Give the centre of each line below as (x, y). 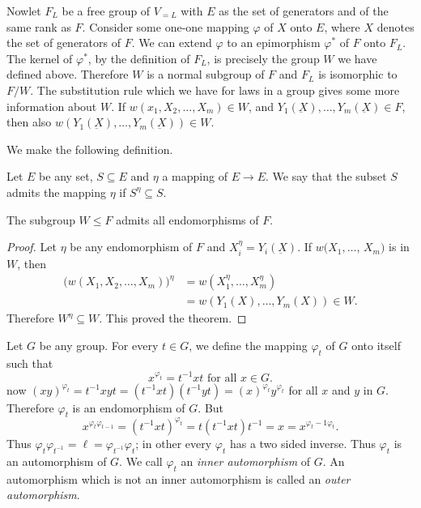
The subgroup (41, 219)
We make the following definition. (90, 149)
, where (342, 26)
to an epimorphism (274, 43)
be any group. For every (99, 345)
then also (29, 122)
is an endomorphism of (129, 407)
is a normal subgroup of (206, 74)
